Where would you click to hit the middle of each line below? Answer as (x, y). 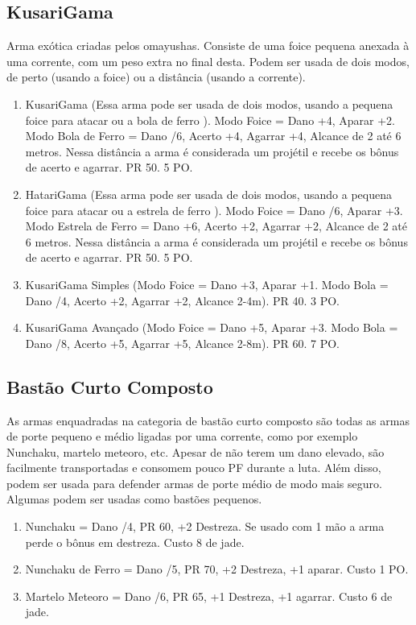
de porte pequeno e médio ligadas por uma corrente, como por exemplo (182, 436)
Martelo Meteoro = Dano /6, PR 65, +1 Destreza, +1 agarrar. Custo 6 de (209, 596)
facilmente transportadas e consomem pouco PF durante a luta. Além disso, (194, 468)
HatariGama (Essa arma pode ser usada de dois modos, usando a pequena (208, 194)
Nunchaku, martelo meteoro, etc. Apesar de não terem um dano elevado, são (196, 451)
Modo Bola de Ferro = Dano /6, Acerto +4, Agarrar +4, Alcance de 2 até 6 (213, 136)
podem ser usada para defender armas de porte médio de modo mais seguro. (194, 483)
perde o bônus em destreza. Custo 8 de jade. (135, 542)
